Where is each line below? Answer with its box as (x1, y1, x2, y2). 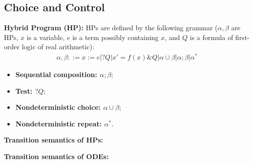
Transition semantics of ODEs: (4, 151, 109, 162)
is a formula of (190, 32, 233, 42)
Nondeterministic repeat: (15, 118, 102, 128)
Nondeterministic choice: (15, 102, 101, 112)
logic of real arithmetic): (21, 41, 94, 52)
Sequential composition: (15, 69, 97, 80)
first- (235, 32, 250, 42)
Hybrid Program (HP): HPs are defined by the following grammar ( (4, 22, 218, 33)
